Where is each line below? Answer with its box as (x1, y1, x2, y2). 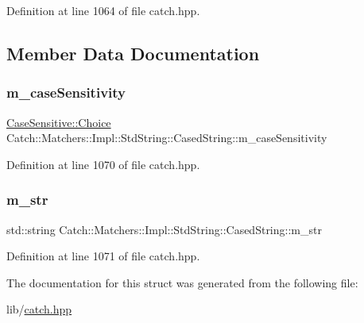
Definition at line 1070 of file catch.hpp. (6, 156, 200, 172)
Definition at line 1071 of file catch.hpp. (6, 248, 200, 264)
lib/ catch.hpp (6, 301, 72, 317)
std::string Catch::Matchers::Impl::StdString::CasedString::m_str (6, 221, 322, 237)
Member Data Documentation (6, 40, 260, 65)
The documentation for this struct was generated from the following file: (6, 274, 358, 290)
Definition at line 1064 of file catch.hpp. (6, 2, 200, 18)
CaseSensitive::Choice (6, 113, 111, 130)
